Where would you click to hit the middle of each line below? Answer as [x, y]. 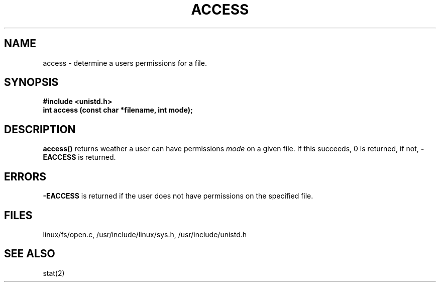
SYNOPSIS [31, 82]
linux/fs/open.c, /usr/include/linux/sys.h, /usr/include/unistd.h [145, 234]
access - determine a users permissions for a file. [125, 63]
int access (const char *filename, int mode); [118, 110]
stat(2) [54, 273]
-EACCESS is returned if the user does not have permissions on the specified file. [178, 196]
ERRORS [25, 176]
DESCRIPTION [40, 129]
